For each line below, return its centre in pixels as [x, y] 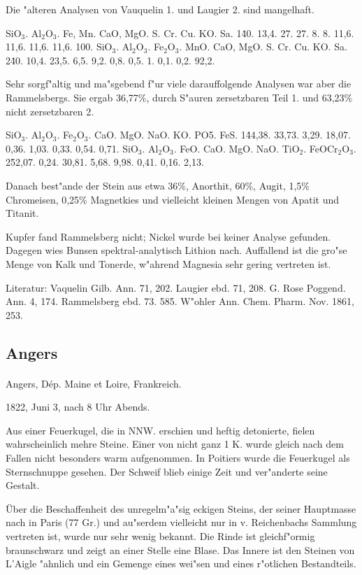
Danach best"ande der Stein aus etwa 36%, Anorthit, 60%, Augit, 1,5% [158, 185]
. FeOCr [321, 148]
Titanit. [22, 213]
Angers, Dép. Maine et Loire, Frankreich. [94, 383]
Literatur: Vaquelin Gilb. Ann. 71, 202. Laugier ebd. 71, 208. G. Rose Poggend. [176, 287]
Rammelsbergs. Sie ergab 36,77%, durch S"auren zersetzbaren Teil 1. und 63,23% [179, 97]
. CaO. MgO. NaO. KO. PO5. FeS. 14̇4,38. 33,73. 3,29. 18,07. [219, 135]
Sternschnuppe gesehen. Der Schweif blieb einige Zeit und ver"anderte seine [167, 471]
